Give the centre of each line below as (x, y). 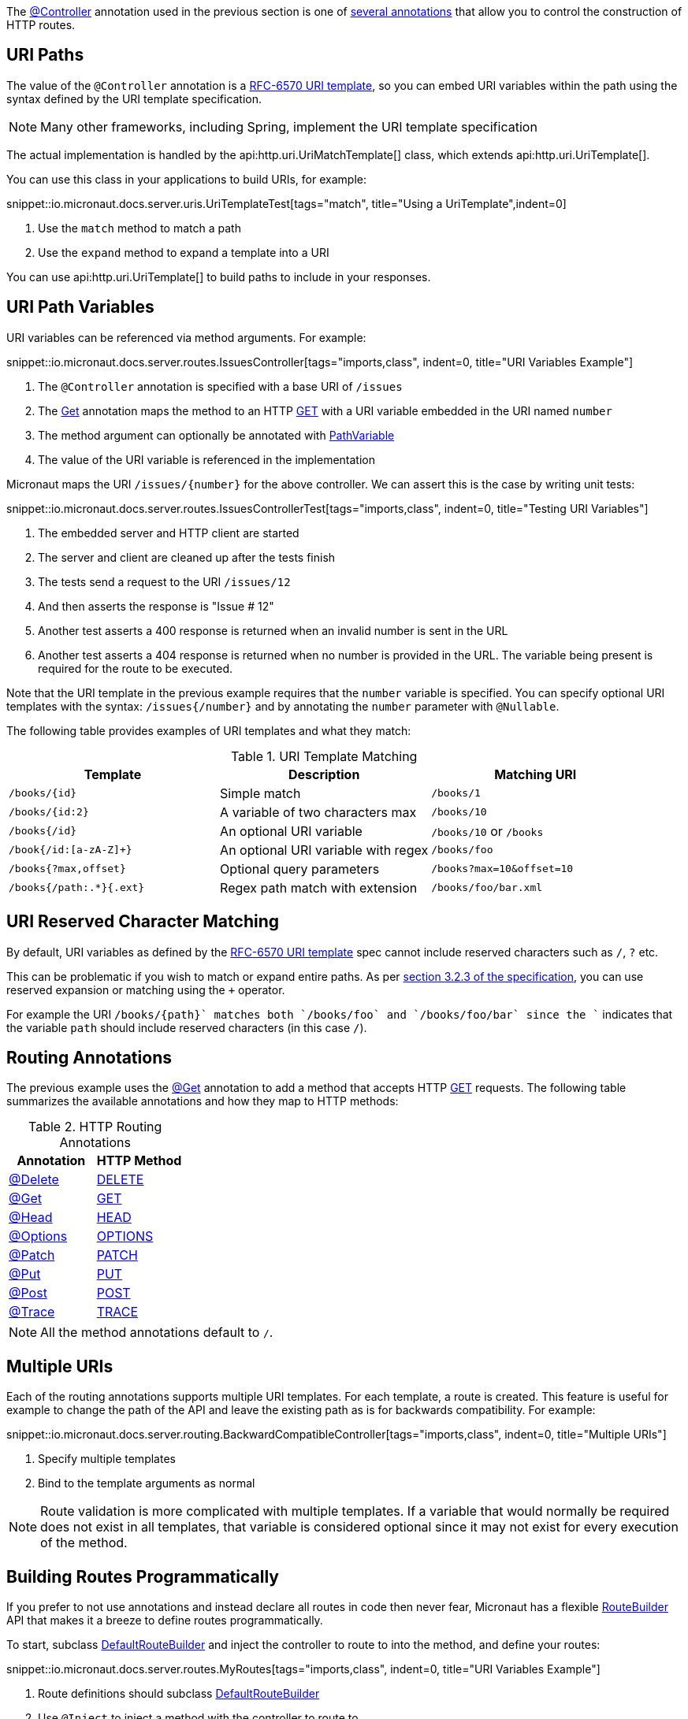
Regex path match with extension (319, 887)
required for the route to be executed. (136, 668)
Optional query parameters (300, 869)
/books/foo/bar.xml (487, 888)
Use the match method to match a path (139, 228)
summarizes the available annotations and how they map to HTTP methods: (203, 1101)
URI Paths (45, 55)
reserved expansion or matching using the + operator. (146, 989)
